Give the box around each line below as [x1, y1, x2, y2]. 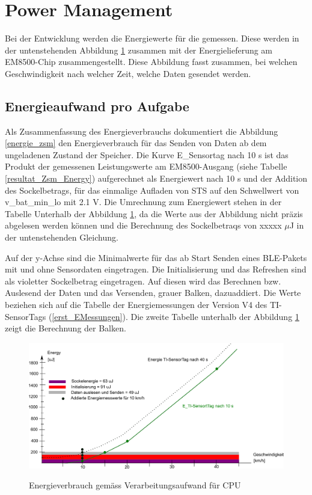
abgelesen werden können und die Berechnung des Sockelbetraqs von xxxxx [5, 219, 282, 232]
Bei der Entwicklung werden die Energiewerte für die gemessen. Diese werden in [5, 32, 299, 45]
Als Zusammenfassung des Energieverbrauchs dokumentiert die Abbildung [5, 125, 278, 137]
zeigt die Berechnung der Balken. [5, 322, 126, 334]
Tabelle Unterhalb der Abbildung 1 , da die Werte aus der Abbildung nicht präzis [5, 207, 303, 220]
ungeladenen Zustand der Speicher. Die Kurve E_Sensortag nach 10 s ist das [5, 148, 289, 161]
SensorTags [5, 310, 46, 322]
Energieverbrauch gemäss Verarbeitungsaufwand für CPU [29, 479, 241, 491]
